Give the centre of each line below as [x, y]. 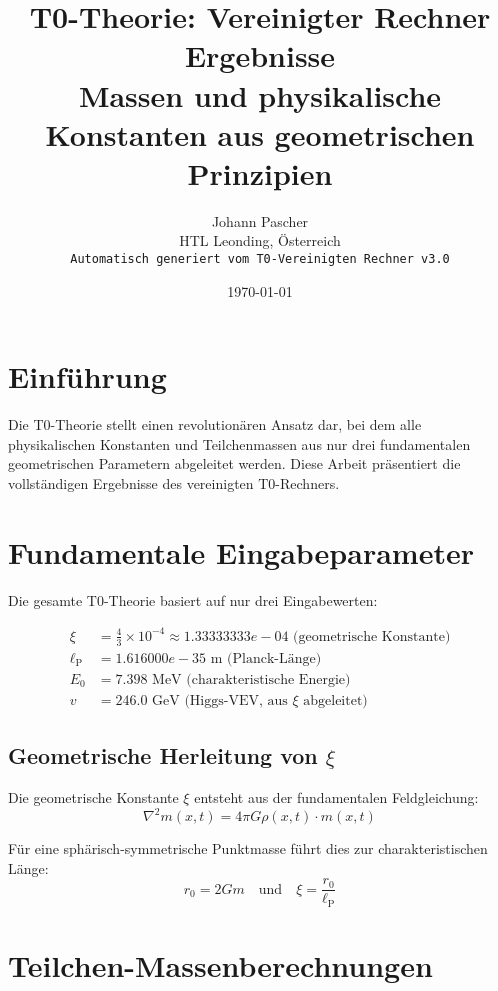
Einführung [87, 376]
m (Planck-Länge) [266, 658]
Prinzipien [260, 172]
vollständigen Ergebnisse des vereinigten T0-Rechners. [174, 483]
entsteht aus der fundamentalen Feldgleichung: [336, 797]
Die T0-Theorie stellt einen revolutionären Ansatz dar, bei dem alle [215, 424]
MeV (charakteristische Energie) [251, 679]
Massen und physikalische [260, 94]
